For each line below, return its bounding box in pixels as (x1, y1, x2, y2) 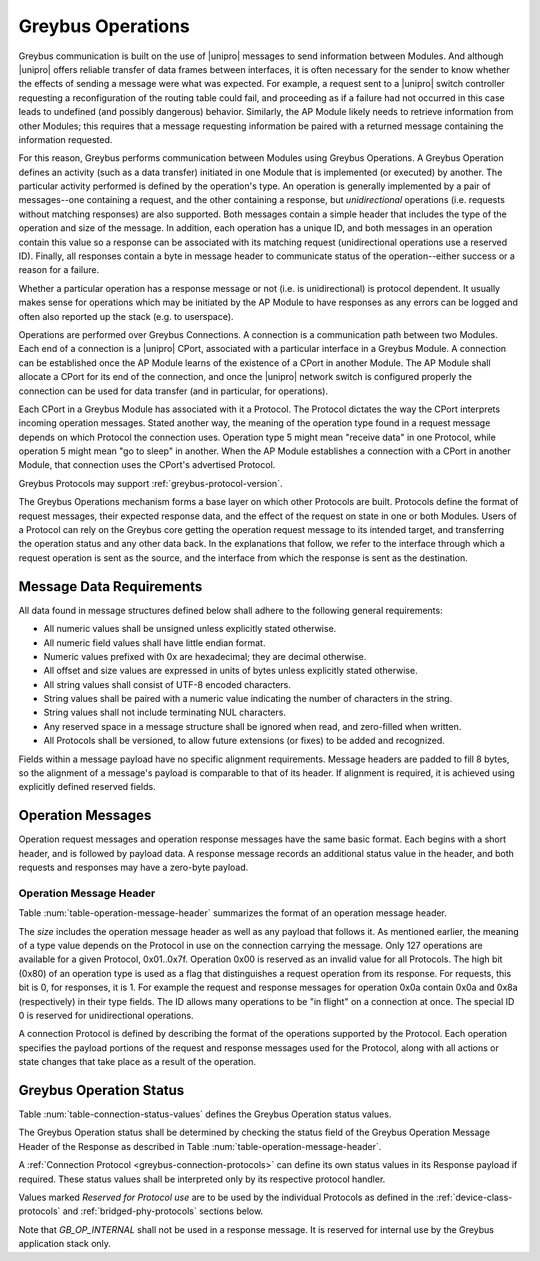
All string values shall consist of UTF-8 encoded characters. (43, 678, 292, 690)
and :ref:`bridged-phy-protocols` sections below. (62, 1205, 264, 1217)
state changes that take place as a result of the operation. (18, 1056, 257, 1068)
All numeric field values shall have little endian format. (43, 636, 266, 649)
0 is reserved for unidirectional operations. (18, 1009, 194, 1021)
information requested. (18, 133, 113, 145)
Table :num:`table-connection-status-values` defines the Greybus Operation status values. (18, 1108, 392, 1120)
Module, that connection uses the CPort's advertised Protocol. (18, 459, 276, 471)
